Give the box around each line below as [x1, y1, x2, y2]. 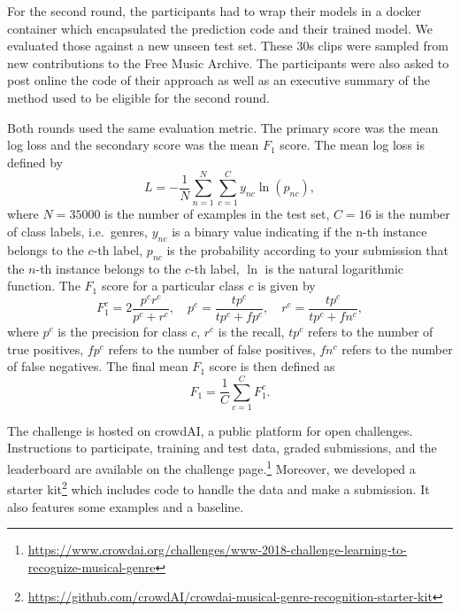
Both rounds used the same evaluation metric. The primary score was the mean [7, 118, 439, 136]
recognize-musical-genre [27, 557, 156, 576]
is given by [257, 276, 316, 295]
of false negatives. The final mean [7, 357, 188, 376]
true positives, [7, 339, 84, 358]
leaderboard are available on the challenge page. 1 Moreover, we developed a [7, 457, 416, 477]
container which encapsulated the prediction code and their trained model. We [7, 19, 433, 37]
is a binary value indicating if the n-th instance [172, 222, 427, 241]
